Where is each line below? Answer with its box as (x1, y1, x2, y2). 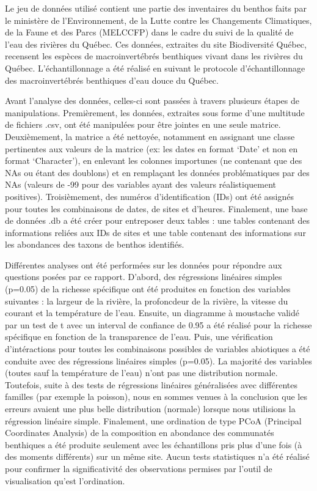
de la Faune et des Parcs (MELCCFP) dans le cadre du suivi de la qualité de (5, 26, 294, 39)
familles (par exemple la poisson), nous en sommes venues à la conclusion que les (5, 390, 307, 403)
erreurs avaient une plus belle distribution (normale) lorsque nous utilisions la (5, 402, 296, 415)
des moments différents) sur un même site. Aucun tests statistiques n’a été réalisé (5, 450, 310, 463)
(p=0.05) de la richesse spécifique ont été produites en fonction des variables (5, 282, 291, 295)
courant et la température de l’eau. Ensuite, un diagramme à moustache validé (5, 306, 299, 319)
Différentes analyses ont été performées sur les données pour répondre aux (5, 258, 282, 271)
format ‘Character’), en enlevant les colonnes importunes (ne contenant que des (5, 154, 302, 167)
